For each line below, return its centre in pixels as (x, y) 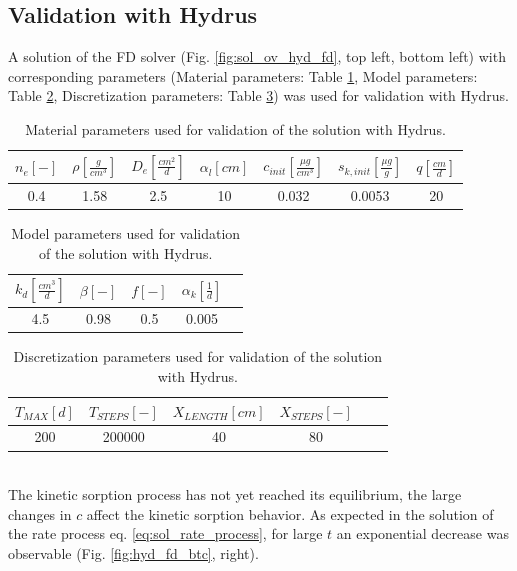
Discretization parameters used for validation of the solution (198, 356)
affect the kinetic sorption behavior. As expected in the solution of (290, 513)
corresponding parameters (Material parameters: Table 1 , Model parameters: (243, 75)
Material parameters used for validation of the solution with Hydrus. (235, 128)
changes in (40, 513)
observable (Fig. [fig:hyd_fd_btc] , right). (133, 552)
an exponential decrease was (422, 533)
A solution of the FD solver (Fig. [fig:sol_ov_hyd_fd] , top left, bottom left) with (257, 56)
